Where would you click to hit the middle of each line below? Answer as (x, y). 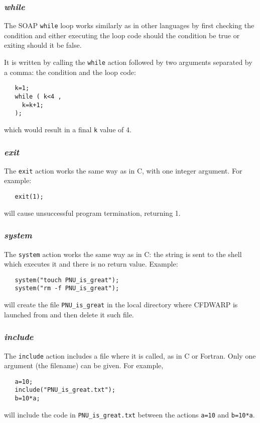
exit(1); (29, 197)
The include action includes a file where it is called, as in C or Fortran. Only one (130, 355)
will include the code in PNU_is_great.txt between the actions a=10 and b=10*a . (129, 414)
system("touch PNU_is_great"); (67, 280)
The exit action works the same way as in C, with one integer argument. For (123, 170)
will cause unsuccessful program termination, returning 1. (92, 213)
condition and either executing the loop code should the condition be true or (122, 35)
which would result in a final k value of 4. (68, 129)
